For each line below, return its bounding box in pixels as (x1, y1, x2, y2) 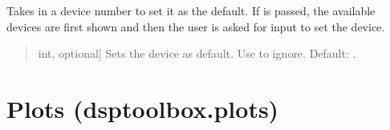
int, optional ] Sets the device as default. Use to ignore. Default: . (38, 45, 356, 62)
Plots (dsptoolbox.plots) (6, 91, 279, 124)
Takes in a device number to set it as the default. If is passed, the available (6, 2, 376, 18)
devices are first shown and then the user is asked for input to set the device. (6, 18, 385, 35)
